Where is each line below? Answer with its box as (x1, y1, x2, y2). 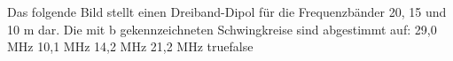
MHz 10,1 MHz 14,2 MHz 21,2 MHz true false (7, 37, 254, 56)
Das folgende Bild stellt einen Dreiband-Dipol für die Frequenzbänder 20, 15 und (7, 3, 447, 20)
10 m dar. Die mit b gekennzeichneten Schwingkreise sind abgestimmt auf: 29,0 (7, 19, 437, 38)
